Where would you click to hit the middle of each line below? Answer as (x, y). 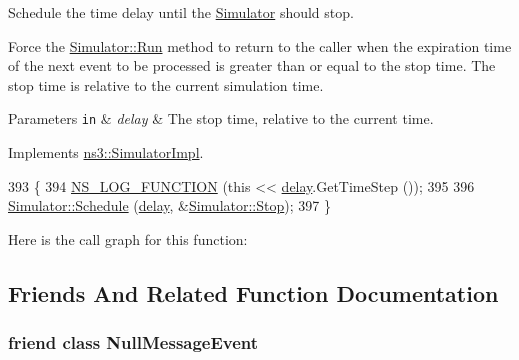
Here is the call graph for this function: (128, 238)
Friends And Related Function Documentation (253, 292)
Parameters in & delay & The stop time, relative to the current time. (221, 118)
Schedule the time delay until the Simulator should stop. (181, 12)
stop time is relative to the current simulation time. (166, 84)
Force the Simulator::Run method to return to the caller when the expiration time (260, 45)
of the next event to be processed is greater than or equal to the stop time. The (252, 65)
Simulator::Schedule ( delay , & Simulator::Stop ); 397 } (169, 205)
